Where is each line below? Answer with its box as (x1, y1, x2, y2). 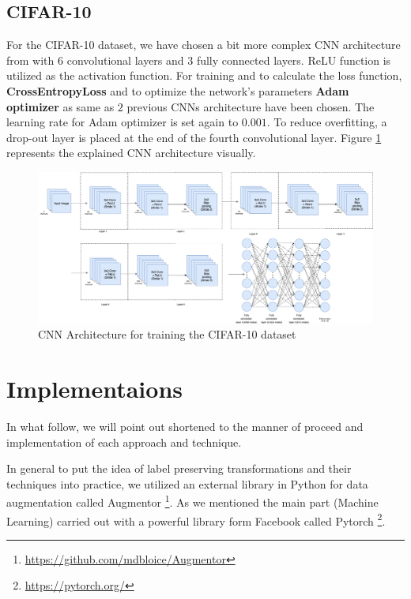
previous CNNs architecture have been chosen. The (126, 98, 375, 114)
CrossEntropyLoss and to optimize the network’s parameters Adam (6, 82, 349, 99)
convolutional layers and (66, 51, 184, 68)
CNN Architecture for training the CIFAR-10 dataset (38, 326, 296, 343)
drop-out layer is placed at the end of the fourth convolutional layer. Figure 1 (6, 129, 382, 145)
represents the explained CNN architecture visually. (6, 144, 256, 161)
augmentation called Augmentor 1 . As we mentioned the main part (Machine (6, 492, 379, 510)
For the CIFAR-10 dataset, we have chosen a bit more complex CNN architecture (6, 36, 401, 53)
